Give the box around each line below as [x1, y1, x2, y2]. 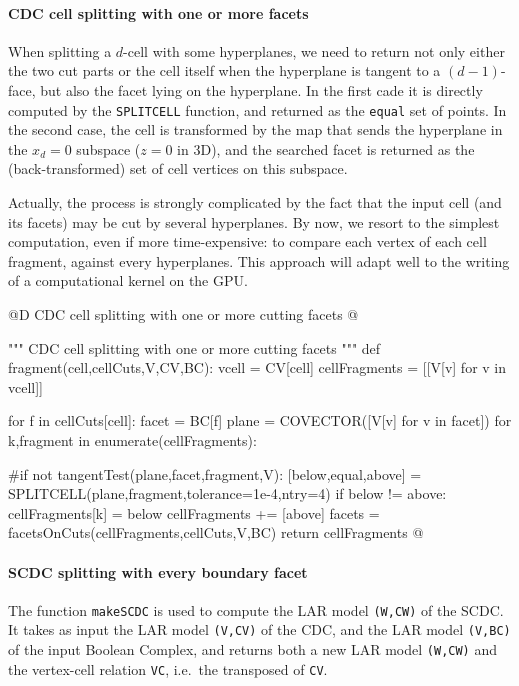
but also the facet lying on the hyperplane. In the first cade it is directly [40, 79, 483, 100]
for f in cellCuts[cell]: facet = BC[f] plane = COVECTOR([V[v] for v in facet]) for [8, 410, 512, 431]
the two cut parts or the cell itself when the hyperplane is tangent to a [8, 60, 441, 81]
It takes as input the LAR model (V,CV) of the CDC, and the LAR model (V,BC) [8, 619, 511, 640]
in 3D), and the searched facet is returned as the [177, 138, 475, 159]
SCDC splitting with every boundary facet [8, 561, 308, 582]
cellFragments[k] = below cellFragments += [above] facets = [8, 502, 380, 523]
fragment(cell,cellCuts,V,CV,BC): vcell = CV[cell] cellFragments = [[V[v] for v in [8, 357, 507, 378]
